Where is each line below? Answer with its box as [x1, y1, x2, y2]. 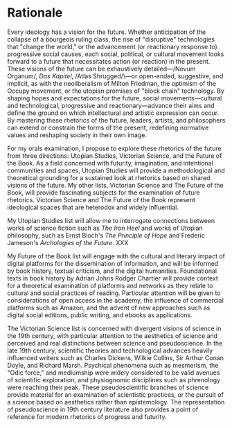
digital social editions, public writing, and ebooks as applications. [7, 310, 193, 319]
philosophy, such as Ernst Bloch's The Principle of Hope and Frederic [7, 231, 206, 240]
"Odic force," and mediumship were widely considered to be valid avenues [7, 368, 220, 377]
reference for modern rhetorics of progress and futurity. [7, 412, 167, 420]
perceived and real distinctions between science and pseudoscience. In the [7, 339, 223, 347]
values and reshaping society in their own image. [7, 130, 148, 139]
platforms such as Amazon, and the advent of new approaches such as [7, 303, 211, 312]
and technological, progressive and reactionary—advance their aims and [7, 101, 215, 109]
